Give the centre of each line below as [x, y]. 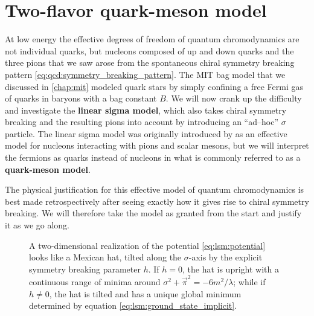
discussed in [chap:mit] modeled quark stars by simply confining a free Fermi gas [154, 86]
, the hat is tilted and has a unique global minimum [145, 293]
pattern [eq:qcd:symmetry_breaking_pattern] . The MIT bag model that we [145, 74]
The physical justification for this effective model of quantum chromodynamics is [155, 189]
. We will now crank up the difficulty [234, 98]
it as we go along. [37, 225]
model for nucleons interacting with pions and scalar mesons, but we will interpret [157, 145]
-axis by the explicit [226, 257]
